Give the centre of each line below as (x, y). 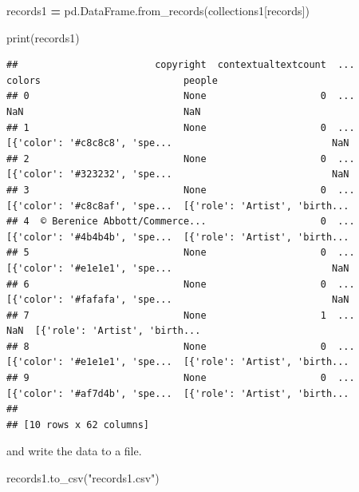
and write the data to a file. (74, 451)
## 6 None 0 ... (181, 284)
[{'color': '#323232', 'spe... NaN (178, 175)
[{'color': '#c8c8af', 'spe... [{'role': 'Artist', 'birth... (178, 206)
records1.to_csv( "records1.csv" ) (83, 478)
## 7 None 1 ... (181, 315)
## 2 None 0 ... (181, 159)
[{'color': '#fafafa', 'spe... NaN (178, 300)
